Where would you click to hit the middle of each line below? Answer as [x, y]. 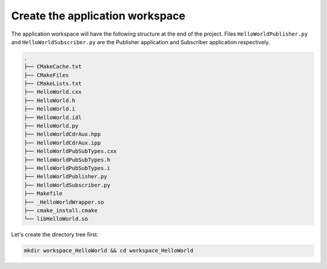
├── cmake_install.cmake [61, 210]
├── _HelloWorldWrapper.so [64, 202]
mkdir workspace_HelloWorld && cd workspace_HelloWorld [109, 251]
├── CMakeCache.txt [53, 67]
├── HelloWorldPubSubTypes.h [67, 160]
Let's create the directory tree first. [55, 235]
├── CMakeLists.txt [53, 84]
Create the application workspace [98, 16]
